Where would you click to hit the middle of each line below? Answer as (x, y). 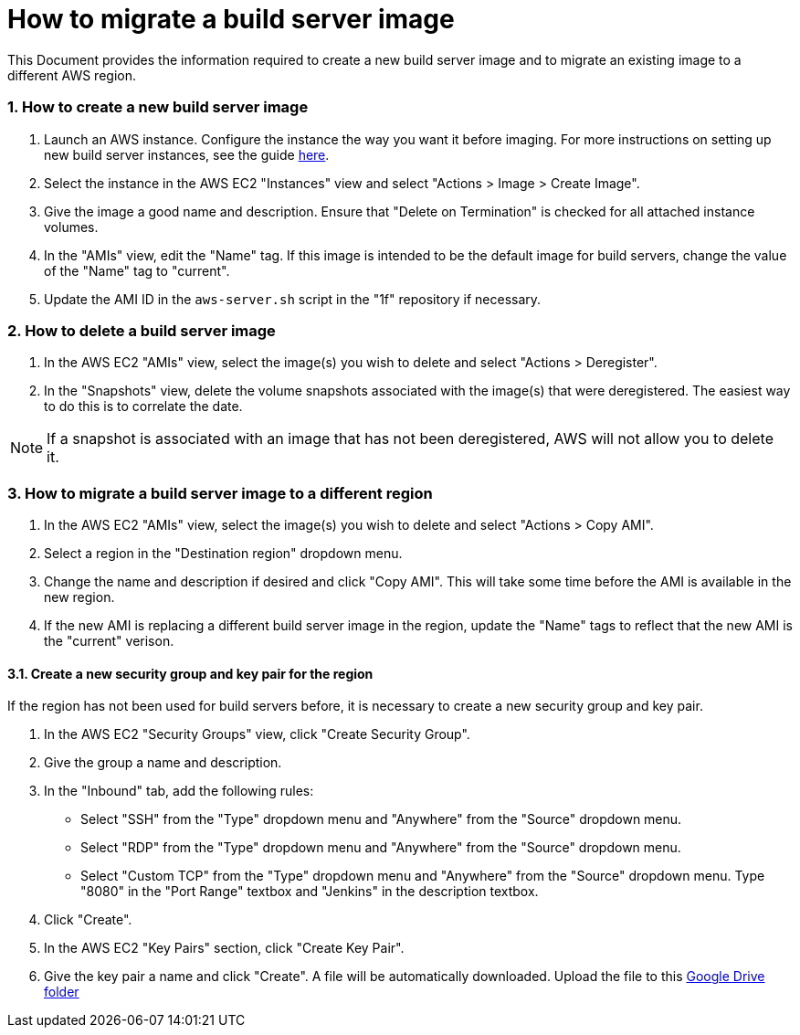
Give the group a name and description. (163, 763)
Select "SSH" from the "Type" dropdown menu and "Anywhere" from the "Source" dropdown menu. (381, 819)
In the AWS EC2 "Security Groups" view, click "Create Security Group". (257, 734)
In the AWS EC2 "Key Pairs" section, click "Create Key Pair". (224, 948)
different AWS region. (72, 75)
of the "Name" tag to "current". (137, 270)
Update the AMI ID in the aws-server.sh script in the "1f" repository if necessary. (293, 299)
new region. (79, 597)
